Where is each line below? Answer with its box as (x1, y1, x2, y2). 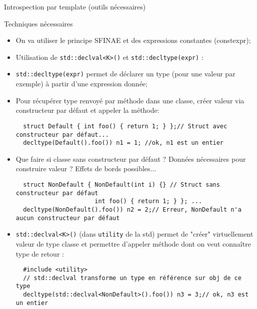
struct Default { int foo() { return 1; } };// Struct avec (23, 122, 227, 130)
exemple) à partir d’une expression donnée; (15, 78, 147, 89)
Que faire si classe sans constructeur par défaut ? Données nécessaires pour (15, 153, 246, 164)
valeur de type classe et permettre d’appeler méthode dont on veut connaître (15, 238, 251, 249)
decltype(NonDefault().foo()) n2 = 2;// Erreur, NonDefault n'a (23, 206, 241, 213)
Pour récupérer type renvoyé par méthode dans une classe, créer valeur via (15, 95, 244, 105)
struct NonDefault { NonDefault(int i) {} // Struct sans (23, 181, 220, 189)
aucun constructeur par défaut (15, 214, 120, 222)
